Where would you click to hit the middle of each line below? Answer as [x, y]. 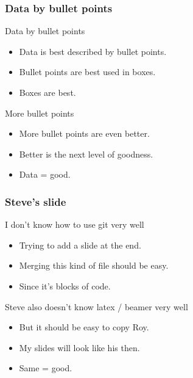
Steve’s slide [36, 201]
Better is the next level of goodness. [86, 154]
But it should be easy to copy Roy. [84, 327]
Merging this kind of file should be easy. [94, 265]
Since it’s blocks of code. [65, 285]
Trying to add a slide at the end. [80, 245]
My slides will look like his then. [79, 347]
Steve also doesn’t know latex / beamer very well [96, 306]
